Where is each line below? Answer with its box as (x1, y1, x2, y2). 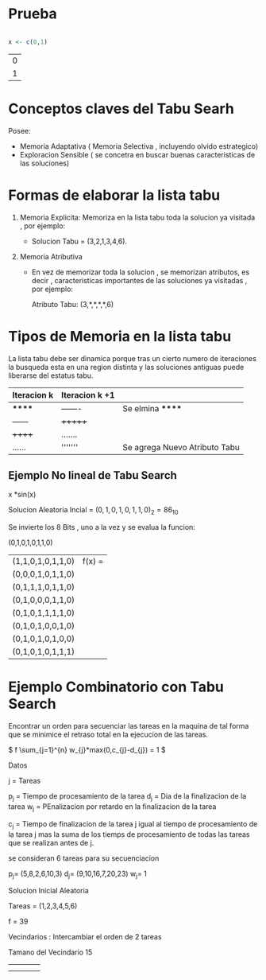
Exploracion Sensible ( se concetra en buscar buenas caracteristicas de (19, 150, 256, 159)
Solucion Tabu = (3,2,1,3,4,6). (31, 236, 128, 246)
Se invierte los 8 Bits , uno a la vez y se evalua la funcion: (8, 523, 196, 532)
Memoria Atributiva (19, 251, 83, 261)
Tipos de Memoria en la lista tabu (8, 327, 232, 345)
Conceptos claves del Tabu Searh (8, 100, 234, 118)
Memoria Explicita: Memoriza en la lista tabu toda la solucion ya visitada (19, 212, 256, 222)
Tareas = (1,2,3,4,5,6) (8, 901, 78, 911)
